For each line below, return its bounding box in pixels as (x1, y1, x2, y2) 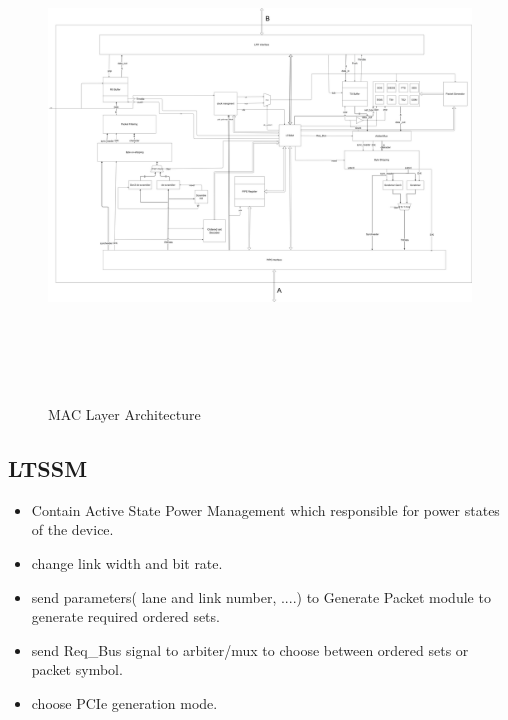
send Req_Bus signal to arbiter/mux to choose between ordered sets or (31, 639, 469, 660)
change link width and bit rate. (31, 552, 223, 573)
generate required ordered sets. (31, 606, 220, 627)
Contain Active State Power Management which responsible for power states (31, 499, 500, 520)
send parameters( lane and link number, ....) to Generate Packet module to (31, 586, 491, 607)
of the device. (31, 519, 114, 540)
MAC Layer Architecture (48, 403, 201, 424)
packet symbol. (31, 659, 123, 680)
